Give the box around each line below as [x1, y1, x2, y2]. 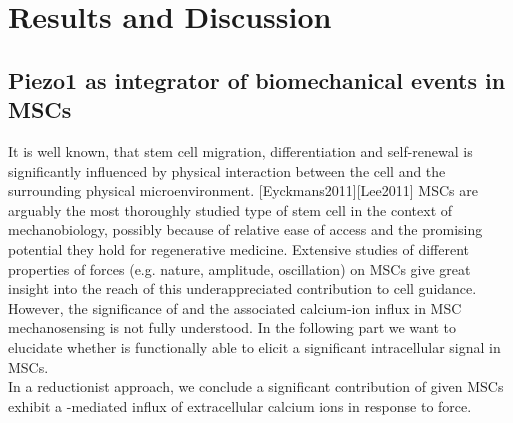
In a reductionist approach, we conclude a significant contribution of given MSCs [8, 376, 504, 397]
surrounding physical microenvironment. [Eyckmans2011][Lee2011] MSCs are [8, 180, 478, 201]
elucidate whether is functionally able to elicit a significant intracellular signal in [8, 336, 501, 357]
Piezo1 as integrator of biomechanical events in [8, 64, 506, 95]
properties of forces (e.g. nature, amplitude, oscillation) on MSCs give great [8, 258, 471, 279]
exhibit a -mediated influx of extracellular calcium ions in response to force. [8, 395, 472, 416]
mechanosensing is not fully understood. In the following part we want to [8, 317, 457, 338]
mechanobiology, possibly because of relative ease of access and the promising [8, 219, 483, 240]
